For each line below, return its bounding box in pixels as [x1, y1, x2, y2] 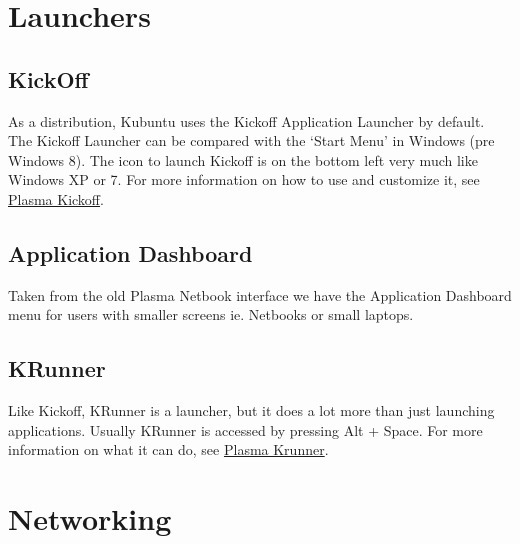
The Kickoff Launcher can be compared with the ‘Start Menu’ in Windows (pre [8, 130, 495, 151]
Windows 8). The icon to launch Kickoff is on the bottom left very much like [8, 149, 478, 170]
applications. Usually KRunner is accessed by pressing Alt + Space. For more [8, 419, 483, 440]
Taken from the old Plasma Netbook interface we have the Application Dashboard [8, 284, 512, 305]
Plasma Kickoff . [8, 188, 104, 209]
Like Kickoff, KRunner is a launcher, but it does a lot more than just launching [8, 400, 495, 421]
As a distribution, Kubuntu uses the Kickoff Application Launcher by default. [8, 110, 485, 131]
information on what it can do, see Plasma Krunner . [8, 439, 329, 460]
